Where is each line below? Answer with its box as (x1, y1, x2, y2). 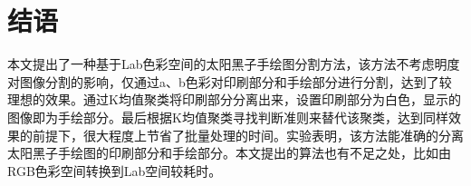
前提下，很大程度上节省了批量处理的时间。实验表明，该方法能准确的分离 (32, 125, 464, 144)
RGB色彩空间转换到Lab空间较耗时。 (7, 161, 222, 180)
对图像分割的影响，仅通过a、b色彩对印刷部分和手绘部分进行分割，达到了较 (7, 72, 452, 91)
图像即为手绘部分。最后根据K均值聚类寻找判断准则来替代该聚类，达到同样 (7, 107, 448, 126)
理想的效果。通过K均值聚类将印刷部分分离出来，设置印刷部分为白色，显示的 (7, 90, 461, 109)
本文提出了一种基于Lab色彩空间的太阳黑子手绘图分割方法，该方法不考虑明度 (7, 54, 460, 73)
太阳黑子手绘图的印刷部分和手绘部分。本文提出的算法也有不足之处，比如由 (7, 143, 451, 162)
